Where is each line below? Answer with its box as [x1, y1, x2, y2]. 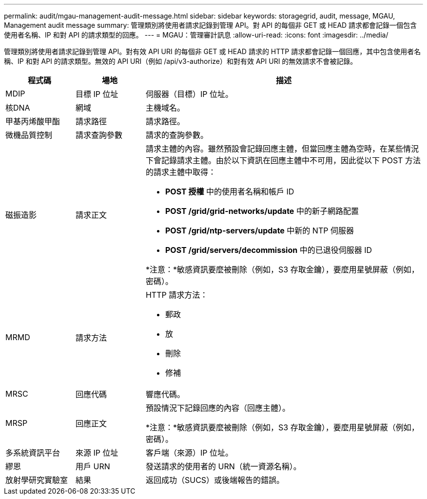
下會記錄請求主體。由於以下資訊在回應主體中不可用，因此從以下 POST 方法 [145, 155, 421, 165]
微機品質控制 [5, 130, 53, 140]
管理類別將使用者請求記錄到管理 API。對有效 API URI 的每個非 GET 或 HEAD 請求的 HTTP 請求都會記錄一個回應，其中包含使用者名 [4, 47, 421, 56]
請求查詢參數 [75, 130, 122, 140]
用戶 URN [75, 461, 110, 471]
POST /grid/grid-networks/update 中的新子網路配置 [165, 206, 359, 216]
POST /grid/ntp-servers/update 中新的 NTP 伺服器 [165, 226, 354, 235]
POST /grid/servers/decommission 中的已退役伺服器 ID [165, 245, 372, 255]
